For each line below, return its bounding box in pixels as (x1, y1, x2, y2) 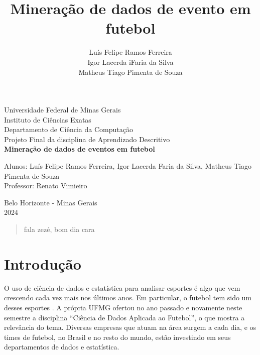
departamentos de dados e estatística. (4, 341, 119, 352)
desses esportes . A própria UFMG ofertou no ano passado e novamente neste (4, 302, 242, 312)
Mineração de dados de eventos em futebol (4, 144, 155, 154)
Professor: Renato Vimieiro (4, 180, 87, 191)
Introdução (4, 253, 81, 274)
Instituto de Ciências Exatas (4, 114, 91, 125)
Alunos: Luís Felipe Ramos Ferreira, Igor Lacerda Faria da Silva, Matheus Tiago (4, 161, 251, 171)
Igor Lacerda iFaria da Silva (87, 56, 174, 67)
